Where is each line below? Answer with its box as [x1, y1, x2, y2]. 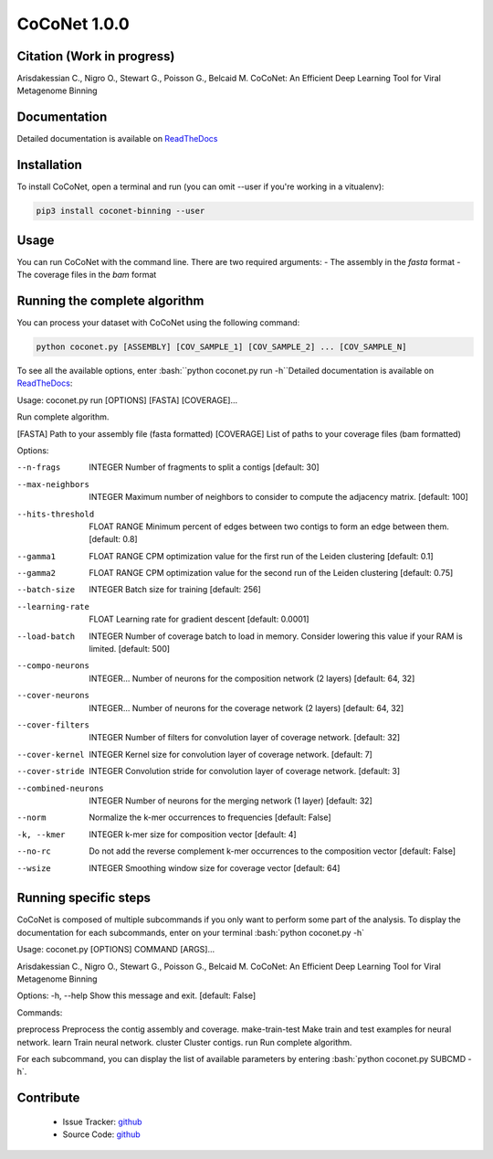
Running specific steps [16, 890, 151, 906]
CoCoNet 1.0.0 [16, 14, 130, 34]
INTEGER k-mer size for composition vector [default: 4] [89, 828, 297, 840]
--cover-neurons [16, 690, 90, 701]
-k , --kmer [16, 829, 66, 840]
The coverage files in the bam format [16, 270, 157, 281]
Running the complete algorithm [16, 292, 205, 308]
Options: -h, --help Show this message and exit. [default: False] [16, 990, 256, 1001]
